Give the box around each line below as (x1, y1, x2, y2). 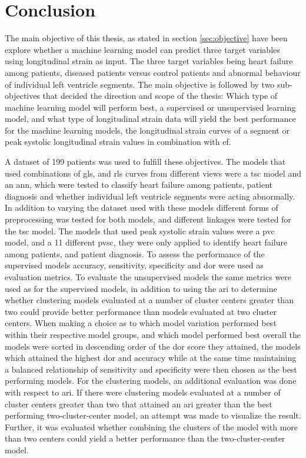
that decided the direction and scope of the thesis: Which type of (42, 89, 278, 102)
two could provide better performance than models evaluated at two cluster (5, 305, 277, 317)
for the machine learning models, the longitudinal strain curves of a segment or (5, 124, 290, 136)
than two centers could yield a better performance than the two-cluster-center (5, 432, 285, 444)
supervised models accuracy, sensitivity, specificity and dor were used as (5, 259, 264, 271)
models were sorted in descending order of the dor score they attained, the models (5, 340, 301, 352)
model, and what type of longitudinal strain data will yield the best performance (5, 112, 296, 125)
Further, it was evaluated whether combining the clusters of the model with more (5, 420, 298, 433)
